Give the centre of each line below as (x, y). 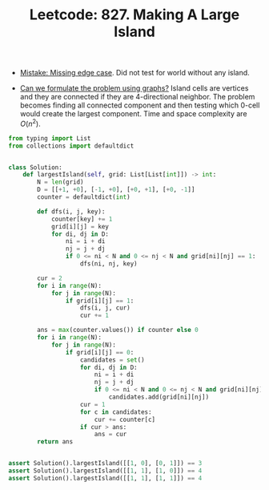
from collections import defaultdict (71, 146)
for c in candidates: (116, 412)
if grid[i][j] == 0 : (100, 352)
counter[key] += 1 (82, 219)
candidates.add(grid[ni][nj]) (159, 397)
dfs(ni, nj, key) (108, 264)
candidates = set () (112, 360)
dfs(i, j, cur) (105, 308)
